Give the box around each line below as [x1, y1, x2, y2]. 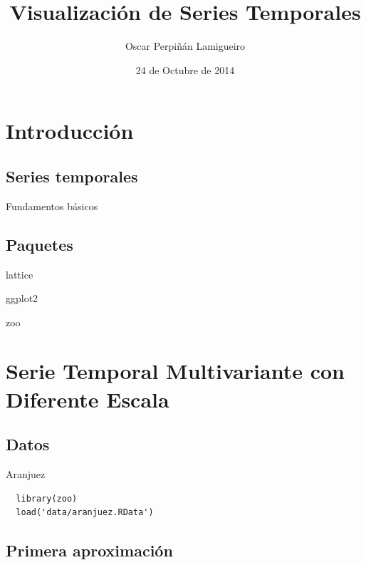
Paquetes [6, 233, 73, 255]
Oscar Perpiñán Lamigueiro [125, 38, 246, 53]
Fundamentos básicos [6, 198, 98, 213]
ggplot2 [6, 291, 38, 306]
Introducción [6, 116, 134, 145]
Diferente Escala [6, 384, 169, 413]
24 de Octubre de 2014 [135, 62, 235, 77]
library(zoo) [16, 493, 78, 504]
